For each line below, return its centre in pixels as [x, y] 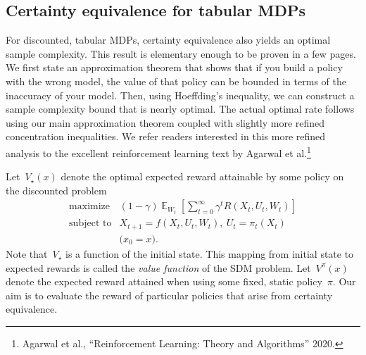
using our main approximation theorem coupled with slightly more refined [165, 122]
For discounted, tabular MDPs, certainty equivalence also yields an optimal [168, 40]
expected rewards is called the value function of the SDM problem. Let [158, 267]
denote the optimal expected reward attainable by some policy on [202, 176]
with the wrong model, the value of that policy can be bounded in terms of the [176, 81]
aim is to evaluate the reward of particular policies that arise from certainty [169, 295]
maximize [90, 207]
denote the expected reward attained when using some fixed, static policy [164, 281]
